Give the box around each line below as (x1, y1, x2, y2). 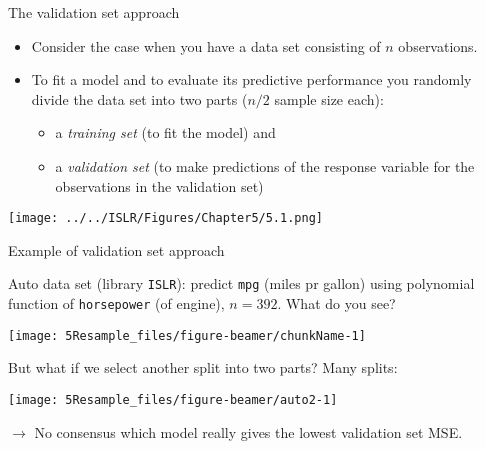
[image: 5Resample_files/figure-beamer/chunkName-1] (8, 328, 366, 343)
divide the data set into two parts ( (31, 88, 248, 109)
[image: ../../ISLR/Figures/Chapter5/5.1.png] (8, 211, 323, 226)
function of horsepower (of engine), (8, 293, 225, 314)
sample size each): (274, 88, 384, 109)
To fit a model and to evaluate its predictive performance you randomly (31, 69, 472, 90)
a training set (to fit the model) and (55, 122, 276, 143)
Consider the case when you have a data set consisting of (31, 35, 381, 56)
